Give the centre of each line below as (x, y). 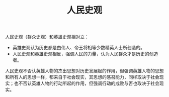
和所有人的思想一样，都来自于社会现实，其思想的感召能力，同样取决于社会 (82, 77)
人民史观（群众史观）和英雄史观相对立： (47, 37)
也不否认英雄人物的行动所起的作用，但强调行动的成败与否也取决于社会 (87, 83)
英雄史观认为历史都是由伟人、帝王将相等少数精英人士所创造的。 (78, 48)
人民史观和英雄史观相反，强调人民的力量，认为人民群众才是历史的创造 (85, 54)
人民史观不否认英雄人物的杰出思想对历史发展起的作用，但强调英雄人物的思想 (84, 71)
